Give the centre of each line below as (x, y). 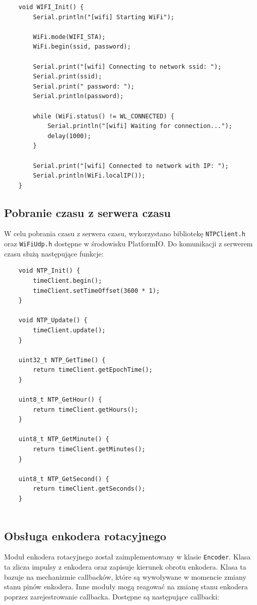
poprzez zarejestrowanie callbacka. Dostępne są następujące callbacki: (112, 596)
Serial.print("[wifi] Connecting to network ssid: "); (127, 67)
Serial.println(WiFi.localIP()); (89, 176)
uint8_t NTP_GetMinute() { (64, 439)
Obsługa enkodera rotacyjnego (85, 535)
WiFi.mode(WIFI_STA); (69, 37)
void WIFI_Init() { (51, 7)
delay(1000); (69, 136)
